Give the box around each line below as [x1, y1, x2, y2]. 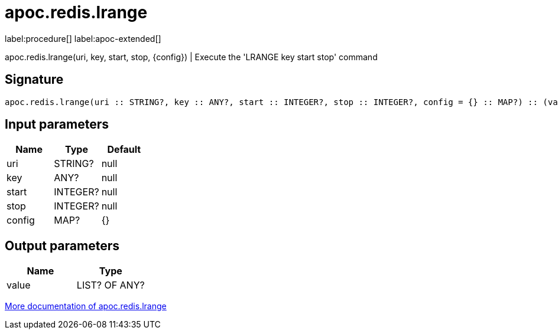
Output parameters [5, 238, 119, 253]
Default [107, 143, 141, 156]
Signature [5, 72, 64, 87]
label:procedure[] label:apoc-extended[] [5, 33, 161, 44]
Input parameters [5, 117, 109, 132]
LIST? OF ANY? [76, 279, 145, 292]
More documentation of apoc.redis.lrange [5, 301, 167, 312]
